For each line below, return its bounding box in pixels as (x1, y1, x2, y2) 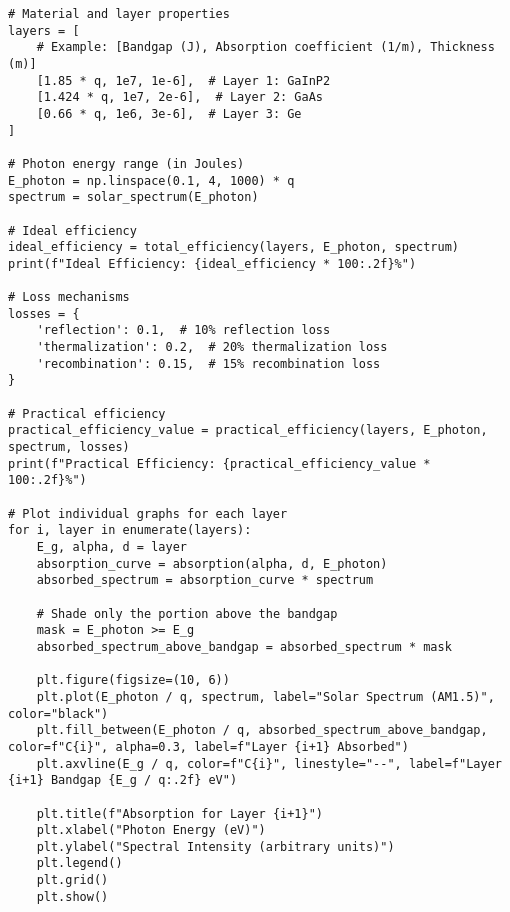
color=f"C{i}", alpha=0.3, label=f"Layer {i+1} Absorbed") (8, 739, 409, 754)
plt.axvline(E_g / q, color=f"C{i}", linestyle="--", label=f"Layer (36, 756, 502, 771)
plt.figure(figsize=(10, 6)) (36, 673, 230, 688)
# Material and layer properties (8, 7, 230, 21)
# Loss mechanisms (8, 290, 130, 305)
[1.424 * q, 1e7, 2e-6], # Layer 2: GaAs (36, 90, 323, 105)
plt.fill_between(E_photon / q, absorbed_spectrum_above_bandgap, (36, 723, 488, 738)
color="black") (8, 706, 109, 721)
